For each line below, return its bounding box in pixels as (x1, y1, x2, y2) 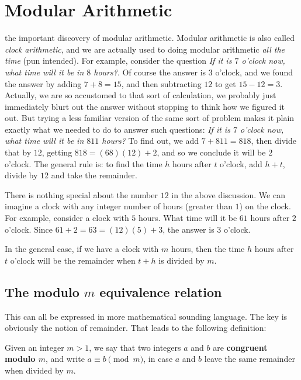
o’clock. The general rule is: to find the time (5, 157, 162, 170)
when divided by (5, 364, 64, 376)
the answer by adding (5, 77, 82, 89)
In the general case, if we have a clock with (5, 243, 159, 255)
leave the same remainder (204, 353, 296, 365)
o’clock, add (220, 157, 262, 170)
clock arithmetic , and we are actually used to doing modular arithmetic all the (5, 43, 285, 55)
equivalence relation (99, 282, 222, 300)
